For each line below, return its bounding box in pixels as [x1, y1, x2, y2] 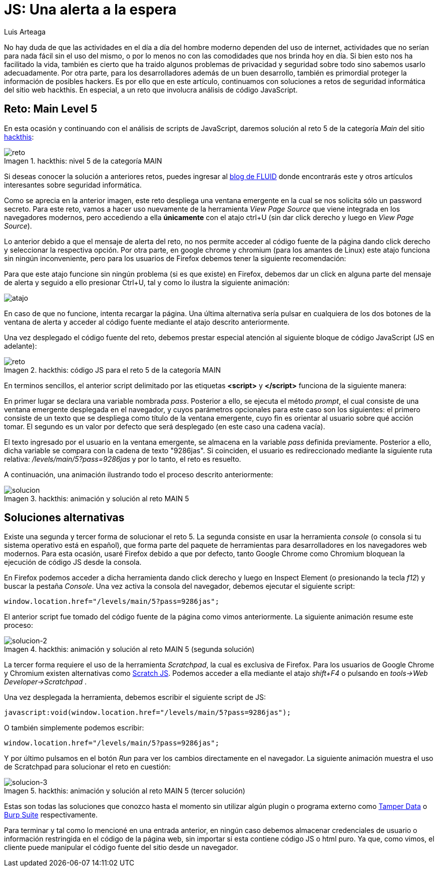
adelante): [4, 341, 37, 350]
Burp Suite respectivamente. [4, 810, 98, 819]
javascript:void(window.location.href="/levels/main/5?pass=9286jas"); [4, 708, 291, 717]
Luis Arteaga [4, 27, 46, 36]
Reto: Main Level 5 [4, 103, 98, 116]
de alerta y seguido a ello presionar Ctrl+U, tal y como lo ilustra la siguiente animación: [4, 278, 290, 287]
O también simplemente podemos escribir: [4, 723, 144, 732]
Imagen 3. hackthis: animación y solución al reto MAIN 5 [4, 494, 189, 503]
